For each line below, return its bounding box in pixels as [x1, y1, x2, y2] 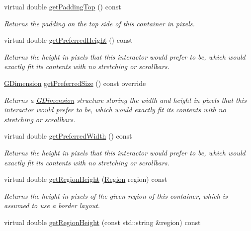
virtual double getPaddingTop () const [4, 1, 121, 11]
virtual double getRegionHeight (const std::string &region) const [4, 217, 201, 227]
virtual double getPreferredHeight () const [4, 35, 133, 45]
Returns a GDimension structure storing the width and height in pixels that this [4, 94, 247, 105]
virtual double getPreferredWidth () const [4, 131, 132, 141]
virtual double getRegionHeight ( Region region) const [4, 174, 167, 184]
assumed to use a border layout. [4, 200, 100, 211]
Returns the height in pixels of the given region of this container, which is [4, 190, 228, 201]
